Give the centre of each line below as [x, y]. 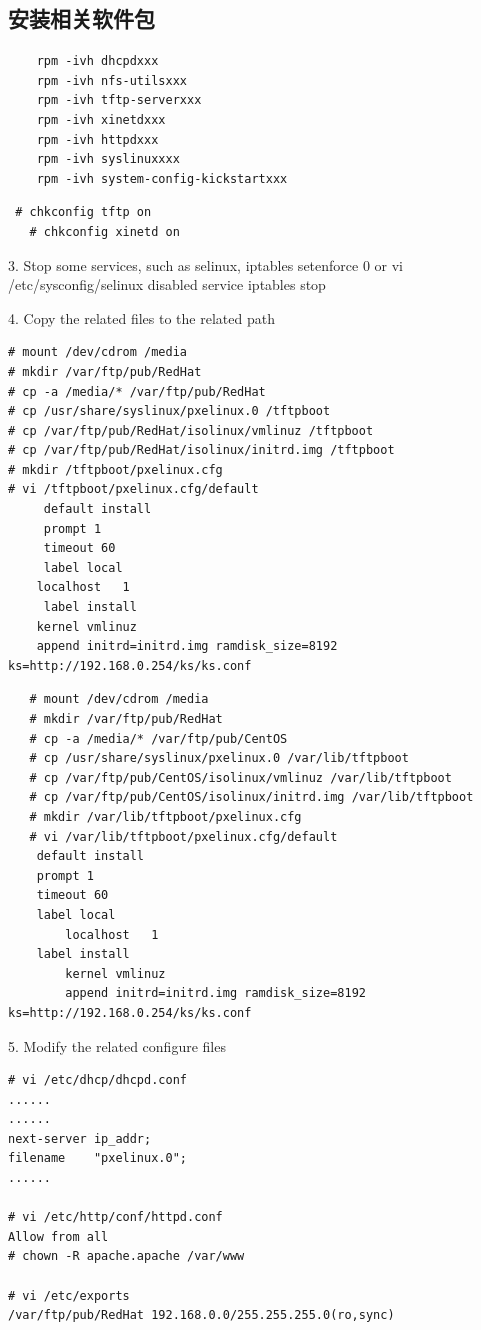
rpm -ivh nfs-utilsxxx [111, 80]
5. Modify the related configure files [117, 1045]
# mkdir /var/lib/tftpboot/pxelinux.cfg [165, 816]
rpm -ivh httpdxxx [97, 139]
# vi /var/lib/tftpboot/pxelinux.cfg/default [183, 836]
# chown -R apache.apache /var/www [126, 1256]
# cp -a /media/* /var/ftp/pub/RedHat [137, 391]
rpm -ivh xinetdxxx [101, 119]
